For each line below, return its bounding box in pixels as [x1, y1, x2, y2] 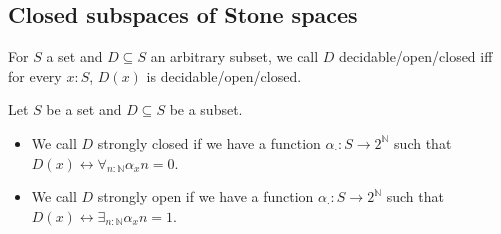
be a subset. [169, 99, 243, 120]
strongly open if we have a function [97, 186, 314, 207]
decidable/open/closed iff [339, 46, 493, 67]
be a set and [46, 99, 122, 120]
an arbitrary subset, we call [150, 46, 319, 67]
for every [8, 65, 62, 86]
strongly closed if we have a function [97, 132, 321, 153]
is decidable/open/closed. [146, 65, 302, 86]
